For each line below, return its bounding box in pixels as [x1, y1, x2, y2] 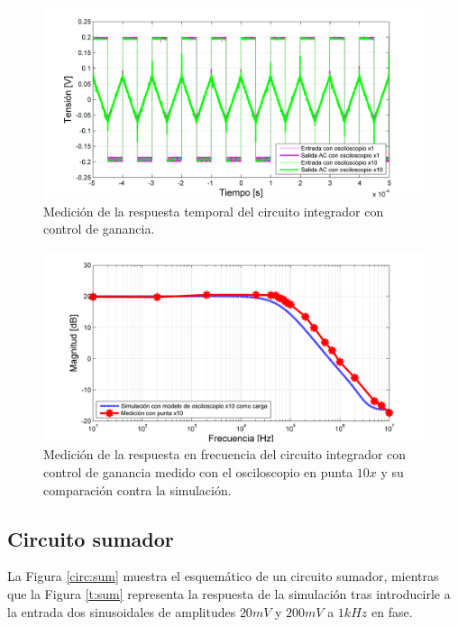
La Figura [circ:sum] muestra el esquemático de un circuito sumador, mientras [7, 567, 439, 586]
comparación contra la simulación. [43, 480, 232, 499]
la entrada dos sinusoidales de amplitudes [7, 602, 236, 621]
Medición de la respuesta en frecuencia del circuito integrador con [43, 445, 407, 464]
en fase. [371, 602, 413, 621]
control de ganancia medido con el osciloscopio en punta [43, 462, 353, 481]
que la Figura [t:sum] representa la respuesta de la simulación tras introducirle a [7, 584, 451, 603]
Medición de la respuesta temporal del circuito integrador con [43, 201, 384, 220]
